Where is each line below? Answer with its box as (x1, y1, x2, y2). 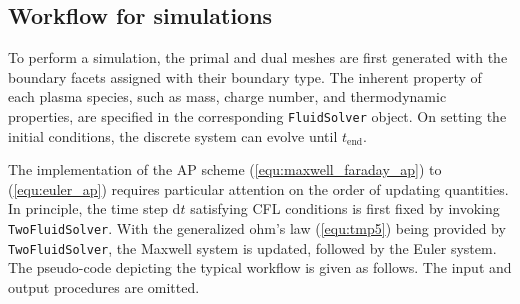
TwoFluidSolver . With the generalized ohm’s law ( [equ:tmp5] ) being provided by (8, 218, 506, 239)
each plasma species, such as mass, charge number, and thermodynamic (8, 86, 447, 107)
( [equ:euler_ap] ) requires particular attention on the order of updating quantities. (8, 178, 509, 199)
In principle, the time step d (8, 198, 181, 219)
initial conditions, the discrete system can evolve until (8, 125, 338, 146)
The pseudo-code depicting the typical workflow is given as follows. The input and (8, 257, 512, 278)
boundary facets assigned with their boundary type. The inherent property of (8, 66, 482, 87)
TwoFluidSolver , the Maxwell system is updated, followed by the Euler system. (8, 237, 497, 258)
